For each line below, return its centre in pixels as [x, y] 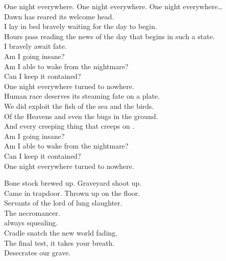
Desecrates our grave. [37, 253]
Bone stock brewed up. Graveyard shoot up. [73, 183]
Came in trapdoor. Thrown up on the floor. [72, 193]
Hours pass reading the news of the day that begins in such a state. [109, 36]
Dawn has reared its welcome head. [59, 16]
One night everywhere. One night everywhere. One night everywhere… [114, 6]
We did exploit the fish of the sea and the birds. [79, 106]
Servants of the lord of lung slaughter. [63, 203]
